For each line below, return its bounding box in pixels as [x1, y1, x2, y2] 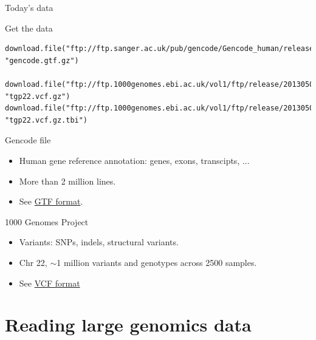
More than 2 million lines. [19, 174, 116, 187]
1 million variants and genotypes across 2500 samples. [57, 256, 257, 268]
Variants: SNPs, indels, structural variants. [19, 236, 179, 248]
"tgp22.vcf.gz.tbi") [5, 115, 88, 124]
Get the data [5, 21, 53, 34]
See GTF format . [19, 195, 83, 208]
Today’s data [5, 1, 53, 13]
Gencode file [5, 134, 51, 146]
